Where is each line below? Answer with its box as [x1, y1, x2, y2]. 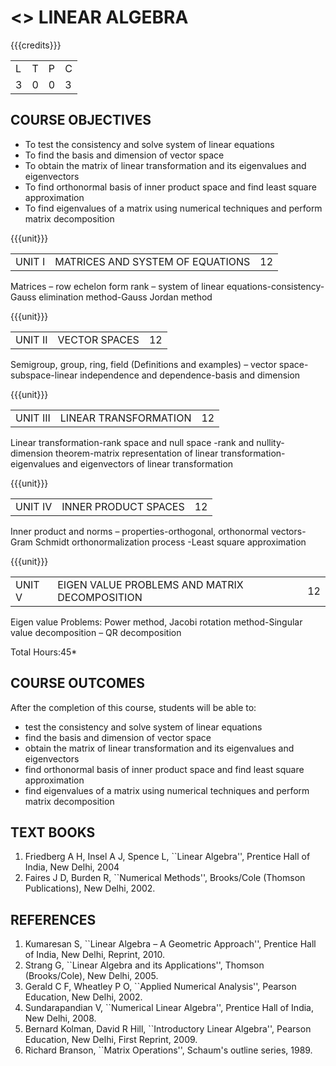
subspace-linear [10, 369, 78, 381]
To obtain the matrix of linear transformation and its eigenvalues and [24, 159, 307, 171]
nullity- [256, 436, 285, 448]
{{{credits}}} [10, 39, 62, 51]
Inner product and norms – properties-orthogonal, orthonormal [10, 525, 269, 537]
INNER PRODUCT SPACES [61, 499, 185, 513]
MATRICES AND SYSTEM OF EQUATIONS [54, 254, 251, 268]
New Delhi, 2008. [24, 1012, 97, 1025]
